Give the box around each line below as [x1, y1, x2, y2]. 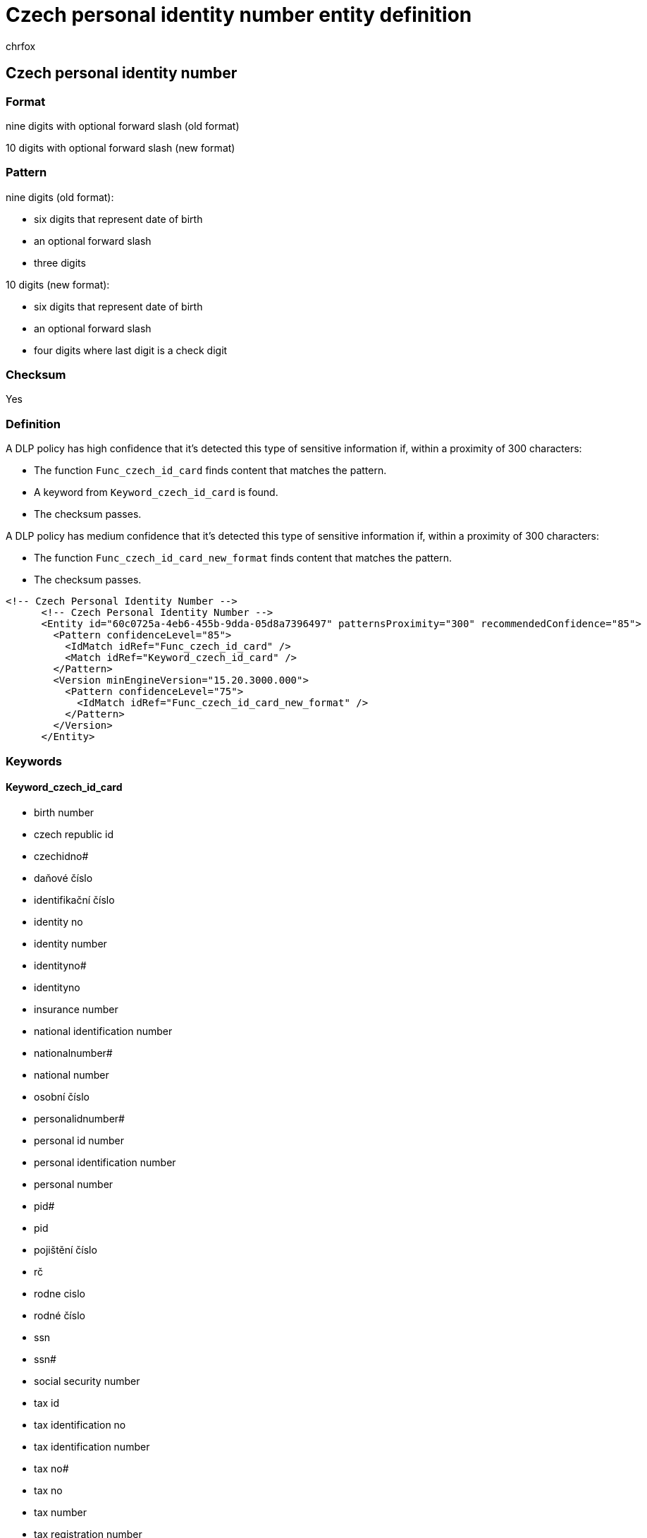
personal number [34, 1177, 113, 1190]
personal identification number [34, 1156, 176, 1168]
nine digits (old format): [6, 190, 114, 203]
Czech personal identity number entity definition [6, 3, 472, 27]
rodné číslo [34, 1309, 85, 1321]
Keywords [6, 753, 62, 768]
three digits [34, 256, 86, 269]
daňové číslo [34, 871, 93, 884]
